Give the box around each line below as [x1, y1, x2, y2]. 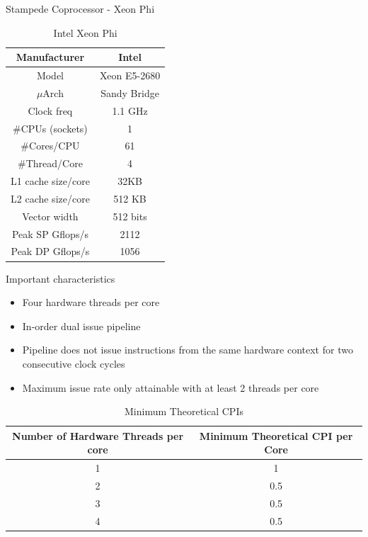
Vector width [22, 208, 79, 223]
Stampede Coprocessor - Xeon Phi [6, 1, 155, 16]
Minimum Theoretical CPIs [125, 404, 243, 419]
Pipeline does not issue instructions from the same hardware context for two [22, 342, 353, 357]
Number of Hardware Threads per [12, 428, 184, 443]
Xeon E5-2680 [99, 68, 161, 83]
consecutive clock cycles [22, 356, 125, 371]
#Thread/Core [18, 156, 83, 171]
